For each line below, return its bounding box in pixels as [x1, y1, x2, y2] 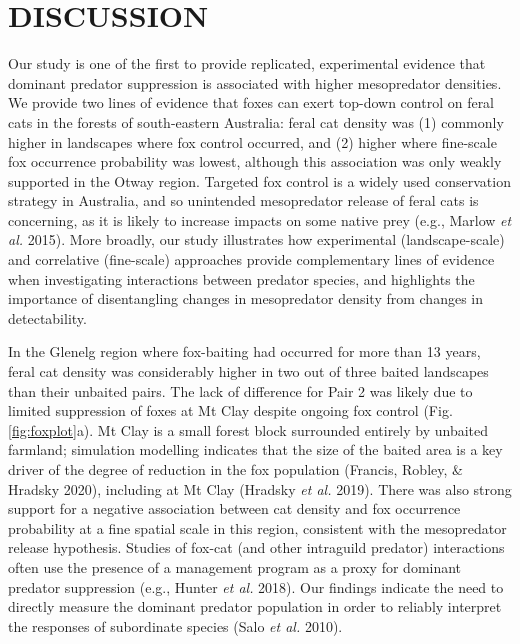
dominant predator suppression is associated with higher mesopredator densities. [8, 72, 502, 93]
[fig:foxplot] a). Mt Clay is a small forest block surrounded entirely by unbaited [8, 419, 489, 440]
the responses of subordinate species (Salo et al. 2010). [8, 615, 343, 636]
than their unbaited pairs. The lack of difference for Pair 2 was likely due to [8, 380, 473, 401]
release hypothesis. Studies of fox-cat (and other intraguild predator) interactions [8, 537, 505, 558]
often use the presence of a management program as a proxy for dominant [8, 556, 462, 577]
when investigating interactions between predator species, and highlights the [8, 268, 475, 289]
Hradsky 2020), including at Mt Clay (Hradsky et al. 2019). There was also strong [8, 478, 512, 499]
